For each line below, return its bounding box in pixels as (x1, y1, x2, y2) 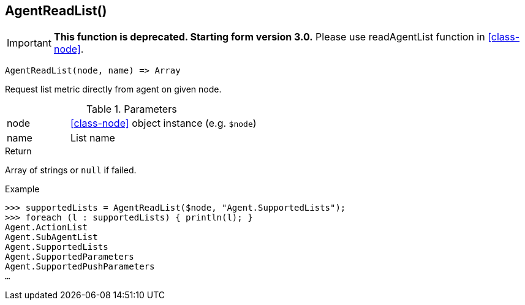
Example (5, 184, 40, 195)
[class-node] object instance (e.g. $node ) (70, 117, 257, 130)
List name (70, 132, 115, 145)
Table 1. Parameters (86, 103, 177, 116)
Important (7, 37, 51, 50)
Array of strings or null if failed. (5, 165, 137, 176)
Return (5, 146, 32, 157)
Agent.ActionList (5, 222, 88, 233)
